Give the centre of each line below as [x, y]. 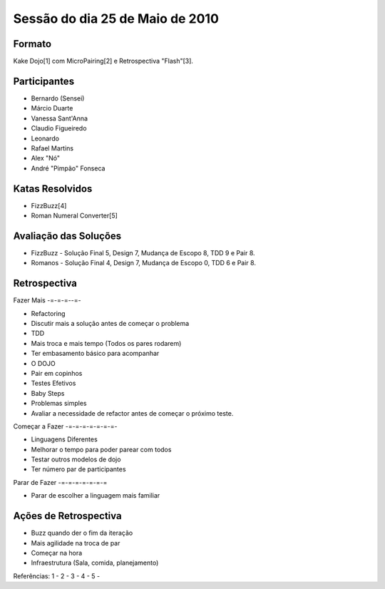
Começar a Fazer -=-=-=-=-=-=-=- [65, 426]
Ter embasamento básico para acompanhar [95, 354]
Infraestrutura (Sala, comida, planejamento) [95, 563]
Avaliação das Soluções [67, 236]
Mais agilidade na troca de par [76, 543]
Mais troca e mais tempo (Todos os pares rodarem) [106, 343]
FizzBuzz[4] [49, 205]
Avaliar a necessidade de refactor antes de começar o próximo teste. [132, 413]
